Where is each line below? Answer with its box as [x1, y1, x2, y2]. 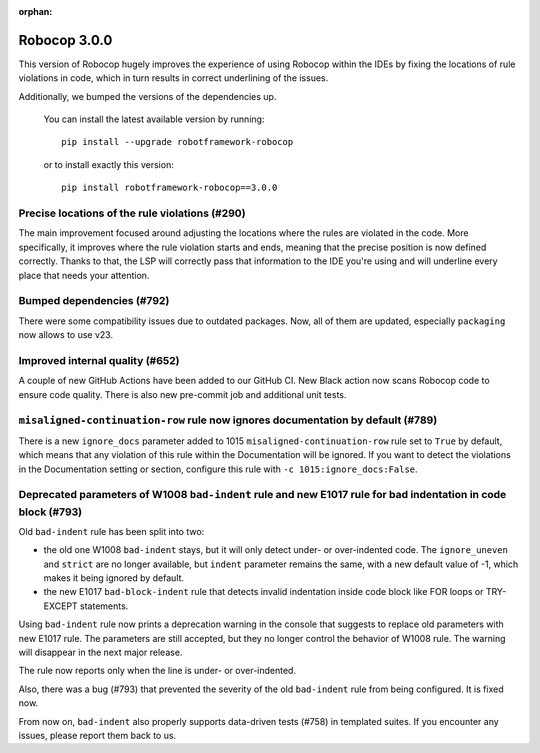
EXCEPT [43, 600, 79, 612]
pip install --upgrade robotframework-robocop [61, 136, 294, 148]
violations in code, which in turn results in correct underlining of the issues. [18, 72, 329, 84]
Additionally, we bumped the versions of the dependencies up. [18, 90, 277, 102]
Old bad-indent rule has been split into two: [18, 525, 205, 537]
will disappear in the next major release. [18, 646, 183, 658]
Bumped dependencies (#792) [18, 294, 170, 308]
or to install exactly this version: [43, 158, 174, 170]
